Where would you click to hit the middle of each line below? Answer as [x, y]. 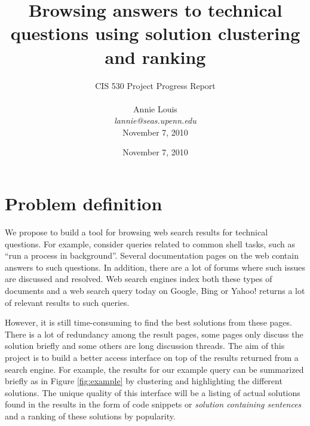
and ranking [155, 56]
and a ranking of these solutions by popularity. [90, 416]
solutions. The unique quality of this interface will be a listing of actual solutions [153, 392]
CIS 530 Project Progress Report [155, 85]
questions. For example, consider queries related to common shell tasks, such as [150, 243]
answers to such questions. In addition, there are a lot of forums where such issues [155, 267]
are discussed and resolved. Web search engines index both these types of [139, 279]
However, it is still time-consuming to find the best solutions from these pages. [148, 322]
